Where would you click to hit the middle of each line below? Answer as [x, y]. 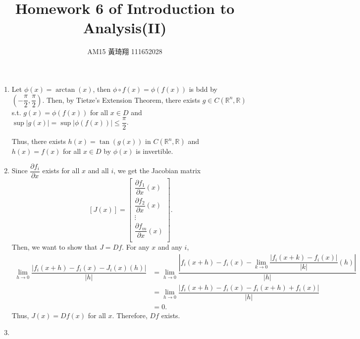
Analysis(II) [125, 28]
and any [170, 247]
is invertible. [154, 151]
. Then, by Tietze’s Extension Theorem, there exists [121, 100]
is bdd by [203, 89]
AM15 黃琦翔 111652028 [125, 51]
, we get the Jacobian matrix [157, 170]
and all [98, 170]
